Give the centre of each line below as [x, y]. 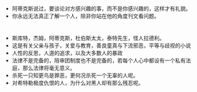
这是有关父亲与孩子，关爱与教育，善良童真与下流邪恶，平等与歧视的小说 [101, 45]
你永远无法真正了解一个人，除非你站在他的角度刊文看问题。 [86, 16]
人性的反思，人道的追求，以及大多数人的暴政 [67, 53]
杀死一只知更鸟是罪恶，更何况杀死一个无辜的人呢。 [75, 75]
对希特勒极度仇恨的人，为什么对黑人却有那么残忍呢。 [78, 83]
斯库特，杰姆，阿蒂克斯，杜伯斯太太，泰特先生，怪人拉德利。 [88, 38]
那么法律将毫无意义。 [49, 68]
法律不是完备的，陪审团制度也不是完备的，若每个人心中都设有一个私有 [99, 60]
